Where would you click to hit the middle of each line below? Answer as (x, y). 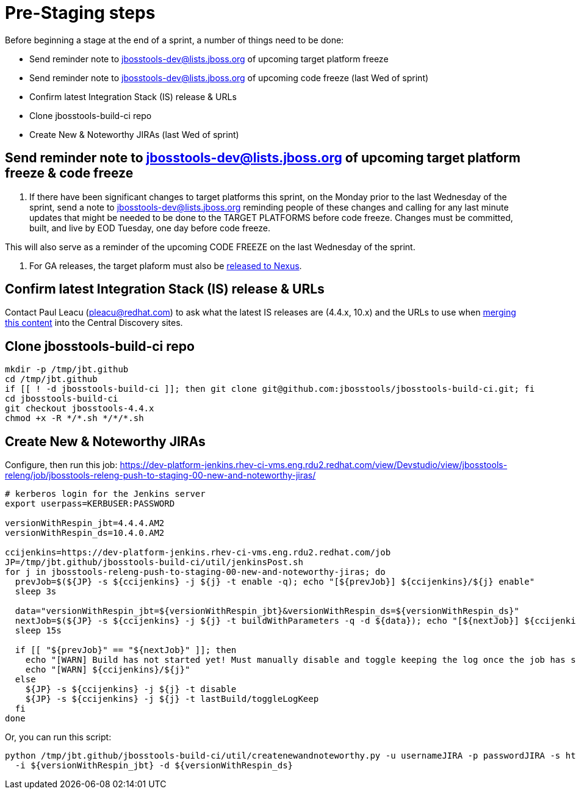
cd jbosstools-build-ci (62, 399)
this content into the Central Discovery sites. (94, 323)
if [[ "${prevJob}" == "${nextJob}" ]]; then (126, 650)
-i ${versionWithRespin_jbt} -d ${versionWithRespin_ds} (154, 766)
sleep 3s (36, 592)
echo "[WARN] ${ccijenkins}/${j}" (108, 670)
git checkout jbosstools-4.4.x (80, 409)
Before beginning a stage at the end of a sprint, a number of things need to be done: (175, 40)
